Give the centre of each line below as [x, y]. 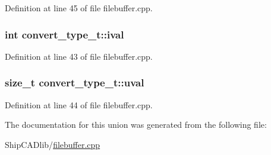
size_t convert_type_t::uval [75, 83]
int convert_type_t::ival [64, 34]
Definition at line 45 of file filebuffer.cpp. [79, 8]
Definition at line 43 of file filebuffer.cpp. [79, 56]
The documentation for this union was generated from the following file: [136, 125]
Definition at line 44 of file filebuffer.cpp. [79, 104]
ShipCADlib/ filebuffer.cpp [53, 144]
